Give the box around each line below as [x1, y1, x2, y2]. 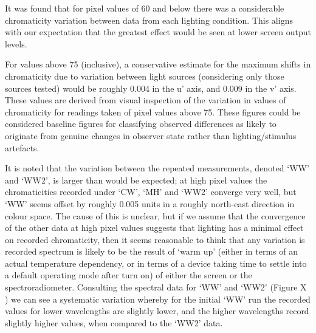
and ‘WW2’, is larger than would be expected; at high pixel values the [5, 173, 267, 186]
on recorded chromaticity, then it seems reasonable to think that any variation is [5, 233, 305, 245]
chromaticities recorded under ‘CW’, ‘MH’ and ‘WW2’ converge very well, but [5, 185, 297, 198]
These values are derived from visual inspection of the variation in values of [5, 94, 286, 106]
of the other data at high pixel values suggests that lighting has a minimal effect [5, 221, 304, 234]
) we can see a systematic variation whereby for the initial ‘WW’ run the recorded [5, 292, 311, 305]
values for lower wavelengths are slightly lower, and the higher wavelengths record [5, 304, 309, 317]
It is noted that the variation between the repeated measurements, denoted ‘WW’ [5, 162, 309, 174]
